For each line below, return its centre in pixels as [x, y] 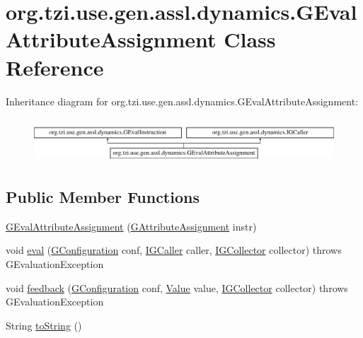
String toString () [44, 325]
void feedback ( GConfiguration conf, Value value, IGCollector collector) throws [177, 287]
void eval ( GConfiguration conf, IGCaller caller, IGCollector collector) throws [174, 250]
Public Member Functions [103, 197]
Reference [55, 67]
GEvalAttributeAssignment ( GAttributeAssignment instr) [131, 226]
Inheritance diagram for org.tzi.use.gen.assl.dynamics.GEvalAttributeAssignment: [182, 101]
